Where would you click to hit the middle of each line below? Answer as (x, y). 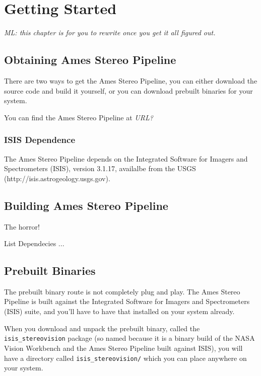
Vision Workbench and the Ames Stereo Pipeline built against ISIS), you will (123, 348)
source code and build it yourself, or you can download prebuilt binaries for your (128, 90)
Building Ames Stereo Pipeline (86, 205)
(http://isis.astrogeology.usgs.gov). (57, 178)
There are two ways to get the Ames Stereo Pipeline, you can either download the (131, 80)
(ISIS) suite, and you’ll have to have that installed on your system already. (119, 311)
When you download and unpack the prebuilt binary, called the (102, 328)
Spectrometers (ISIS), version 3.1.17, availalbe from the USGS (100, 168)
